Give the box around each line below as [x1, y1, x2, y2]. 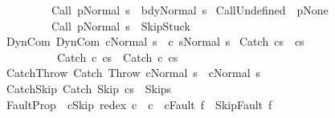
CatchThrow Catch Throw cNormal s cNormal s [6, 64, 261, 81]
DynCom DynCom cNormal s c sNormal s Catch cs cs [6, 33, 304, 50]
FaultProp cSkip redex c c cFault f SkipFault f [6, 96, 272, 112]
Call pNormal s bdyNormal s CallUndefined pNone [51, 2, 329, 18]
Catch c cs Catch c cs [56, 48, 178, 65]
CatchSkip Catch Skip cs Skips [6, 79, 172, 96]
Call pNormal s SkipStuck [51, 17, 190, 34]
